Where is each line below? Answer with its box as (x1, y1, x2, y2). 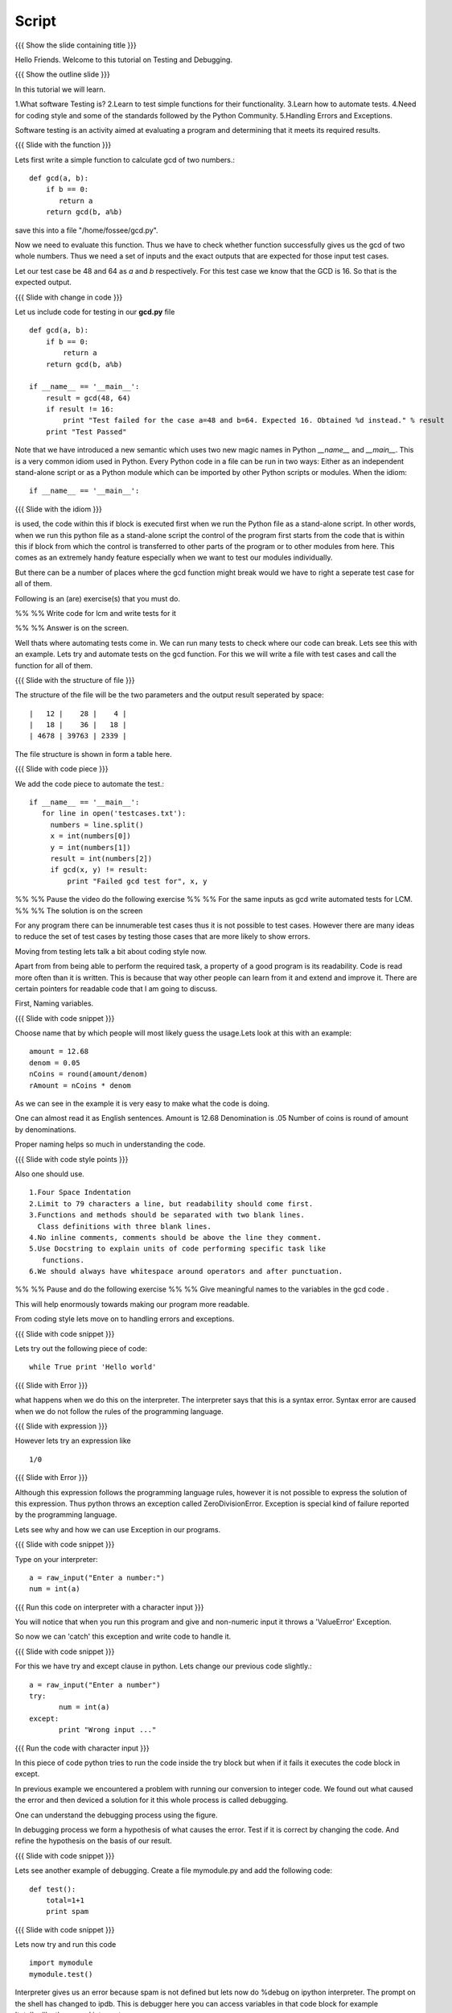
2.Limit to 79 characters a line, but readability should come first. (29, 1199, 314, 1208)
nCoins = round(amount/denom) (29, 1069, 149, 1079)
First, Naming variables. (14, 998, 94, 1008)
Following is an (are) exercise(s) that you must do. (14, 593, 181, 603)
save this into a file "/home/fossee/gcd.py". (14, 225, 158, 235)
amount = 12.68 (29, 1047, 89, 1056)
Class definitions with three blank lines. (37, 1221, 212, 1231)
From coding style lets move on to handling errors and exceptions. (14, 1314, 235, 1324)
